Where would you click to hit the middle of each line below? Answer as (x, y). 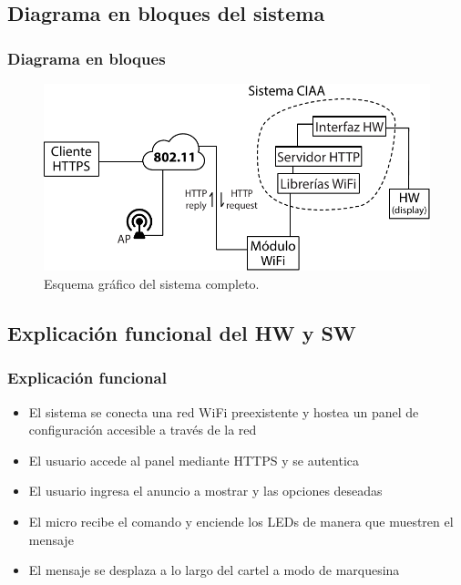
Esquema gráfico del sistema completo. (152, 284)
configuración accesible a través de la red (143, 430)
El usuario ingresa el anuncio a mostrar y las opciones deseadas (205, 491)
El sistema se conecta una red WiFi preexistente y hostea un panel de (224, 411)
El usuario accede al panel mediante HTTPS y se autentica (194, 460)
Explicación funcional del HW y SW (182, 333)
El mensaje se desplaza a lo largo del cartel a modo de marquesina (214, 570)
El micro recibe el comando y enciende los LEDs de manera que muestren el (241, 521)
